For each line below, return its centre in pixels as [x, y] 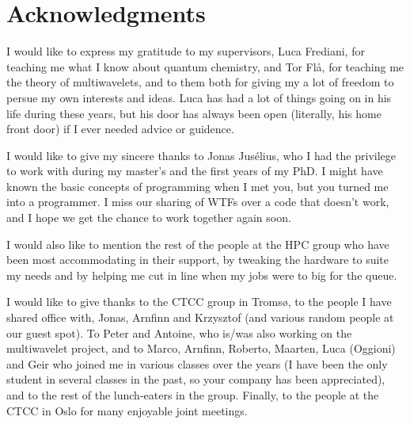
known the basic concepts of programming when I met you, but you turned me [197, 186]
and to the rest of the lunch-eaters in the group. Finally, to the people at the [193, 395]
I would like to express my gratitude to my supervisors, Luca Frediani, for [186, 51]
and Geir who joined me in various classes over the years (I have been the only [197, 363]
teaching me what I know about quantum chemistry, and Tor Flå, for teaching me [205, 66]
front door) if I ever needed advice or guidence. [120, 129]
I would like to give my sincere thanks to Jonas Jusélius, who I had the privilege [201, 155]
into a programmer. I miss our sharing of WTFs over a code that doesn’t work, [198, 202]
